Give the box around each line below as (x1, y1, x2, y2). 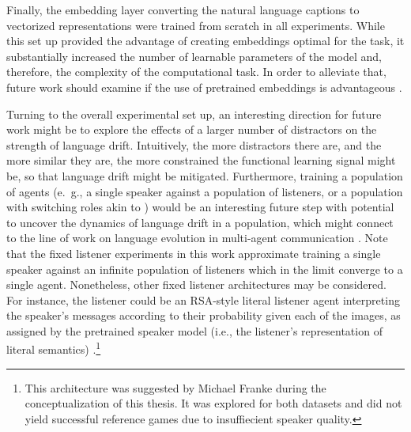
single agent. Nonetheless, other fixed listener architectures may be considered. (6, 276, 386, 293)
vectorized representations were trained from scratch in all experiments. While (6, 17, 385, 33)
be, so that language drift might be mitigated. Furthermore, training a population (6, 167, 403, 184)
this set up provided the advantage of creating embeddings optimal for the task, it (6, 32, 405, 49)
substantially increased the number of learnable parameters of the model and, (6, 47, 382, 64)
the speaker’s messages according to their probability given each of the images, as (6, 307, 401, 324)
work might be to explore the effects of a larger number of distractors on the (6, 121, 377, 138)
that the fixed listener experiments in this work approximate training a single (6, 244, 381, 261)
